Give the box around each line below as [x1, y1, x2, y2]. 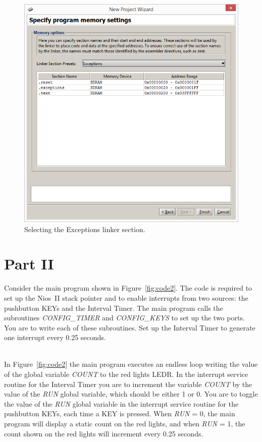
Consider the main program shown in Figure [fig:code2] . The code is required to [4, 283, 252, 293]
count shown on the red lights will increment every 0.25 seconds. [4, 428, 203, 438]
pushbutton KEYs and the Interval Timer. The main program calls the [4, 302, 223, 313]
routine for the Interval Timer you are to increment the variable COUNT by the [4, 378, 252, 389]
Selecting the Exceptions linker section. [24, 224, 145, 234]
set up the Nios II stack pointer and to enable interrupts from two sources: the [4, 292, 248, 303]
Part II [4, 253, 54, 274]
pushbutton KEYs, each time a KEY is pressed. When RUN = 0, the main [4, 408, 235, 419]
